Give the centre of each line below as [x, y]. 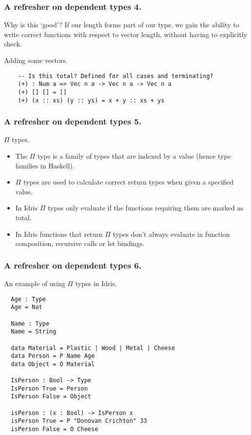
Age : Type [28, 299]
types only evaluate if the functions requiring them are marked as [145, 208]
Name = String [34, 332]
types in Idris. [96, 283]
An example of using [35, 283]
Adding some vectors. [36, 60]
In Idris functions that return [59, 234]
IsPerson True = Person [49, 388]
